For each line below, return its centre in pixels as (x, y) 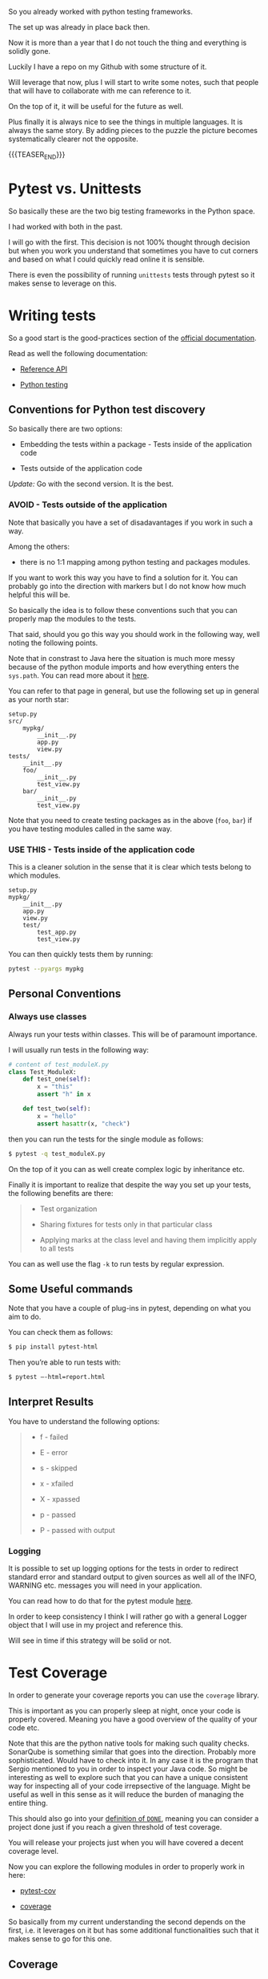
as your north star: (39, 699)
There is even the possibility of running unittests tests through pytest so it (132, 274)
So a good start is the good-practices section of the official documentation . (133, 338)
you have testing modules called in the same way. (90, 829)
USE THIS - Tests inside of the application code (102, 850)
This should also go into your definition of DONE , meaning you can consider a (134, 1819)
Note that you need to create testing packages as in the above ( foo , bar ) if (130, 820)
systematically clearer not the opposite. (73, 139)
